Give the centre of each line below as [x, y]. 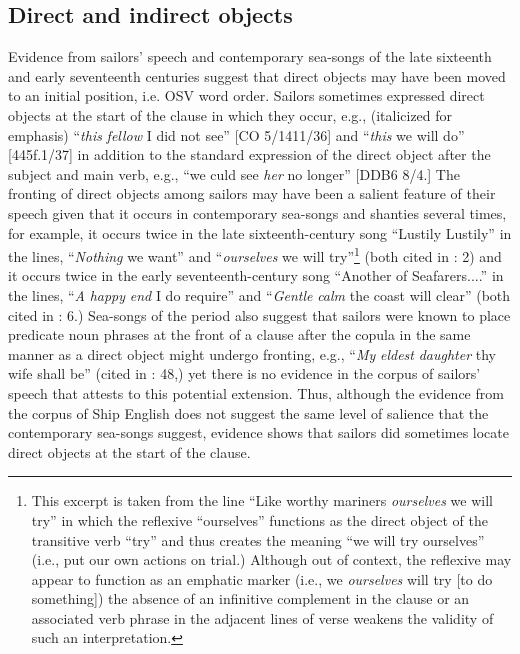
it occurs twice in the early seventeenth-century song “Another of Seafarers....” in [256, 275]
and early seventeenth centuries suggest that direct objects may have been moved [257, 75]
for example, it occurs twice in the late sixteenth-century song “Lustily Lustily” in [260, 232]
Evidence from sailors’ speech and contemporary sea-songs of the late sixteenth [250, 56]
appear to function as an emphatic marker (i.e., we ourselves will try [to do [262, 578]
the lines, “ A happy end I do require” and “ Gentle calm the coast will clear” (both [259, 294]
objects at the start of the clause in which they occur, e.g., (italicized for [230, 114]
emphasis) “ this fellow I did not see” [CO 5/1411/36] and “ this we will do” [236, 134]
